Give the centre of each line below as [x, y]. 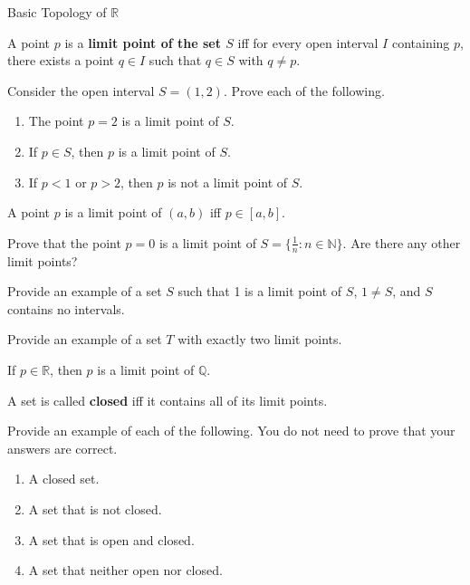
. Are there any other [402, 242]
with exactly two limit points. [260, 339]
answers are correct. [62, 448]
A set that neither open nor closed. [125, 570]
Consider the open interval [81, 90]
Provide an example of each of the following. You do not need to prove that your [231, 431]
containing [421, 42]
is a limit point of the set [143, 42]
